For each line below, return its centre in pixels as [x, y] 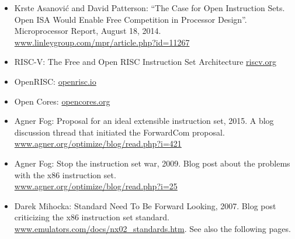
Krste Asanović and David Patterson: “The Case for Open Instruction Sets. [150, 8]
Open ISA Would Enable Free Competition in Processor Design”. [131, 19]
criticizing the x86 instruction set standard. [92, 217]
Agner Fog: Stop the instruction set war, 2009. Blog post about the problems [152, 163]
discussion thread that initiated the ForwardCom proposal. [119, 132]
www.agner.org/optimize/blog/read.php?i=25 [96, 186]
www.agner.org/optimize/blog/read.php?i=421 [98, 143]
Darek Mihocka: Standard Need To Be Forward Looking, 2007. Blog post [145, 205]
